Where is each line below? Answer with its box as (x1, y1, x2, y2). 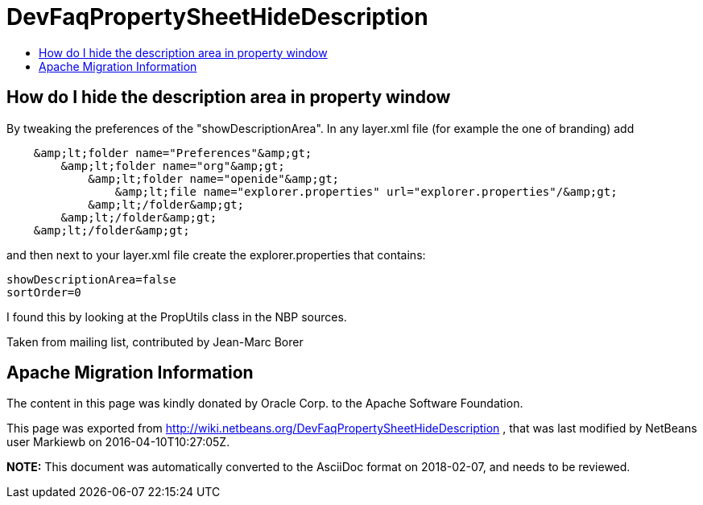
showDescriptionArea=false (6, 272, 176, 286)
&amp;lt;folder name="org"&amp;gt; (60, 159, 285, 172)
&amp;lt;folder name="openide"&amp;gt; (88, 172, 340, 185)
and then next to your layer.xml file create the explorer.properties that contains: (6, 247, 426, 262)
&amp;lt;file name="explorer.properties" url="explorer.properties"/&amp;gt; (114, 184, 618, 198)
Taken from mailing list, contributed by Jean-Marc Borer (6, 334, 304, 349)
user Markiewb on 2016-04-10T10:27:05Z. (6, 435, 230, 449)
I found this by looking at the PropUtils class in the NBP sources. (6, 309, 347, 324)
